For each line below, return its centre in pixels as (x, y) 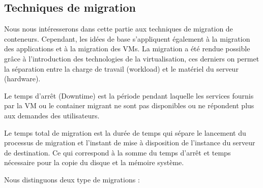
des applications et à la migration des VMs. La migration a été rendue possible (127, 49)
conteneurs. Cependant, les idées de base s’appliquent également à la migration (127, 38)
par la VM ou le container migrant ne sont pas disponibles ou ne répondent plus (129, 105)
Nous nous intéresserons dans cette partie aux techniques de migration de (119, 29)
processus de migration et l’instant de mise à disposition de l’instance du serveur (130, 143)
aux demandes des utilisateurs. (52, 115)
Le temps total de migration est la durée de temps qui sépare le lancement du (125, 132)
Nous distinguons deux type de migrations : (72, 179)
